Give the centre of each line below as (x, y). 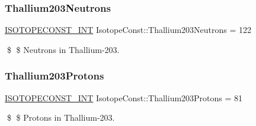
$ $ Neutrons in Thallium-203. (63, 49)
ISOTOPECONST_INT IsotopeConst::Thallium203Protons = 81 (124, 97)
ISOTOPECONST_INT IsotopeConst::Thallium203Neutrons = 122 (128, 30)
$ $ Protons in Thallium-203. (61, 117)
